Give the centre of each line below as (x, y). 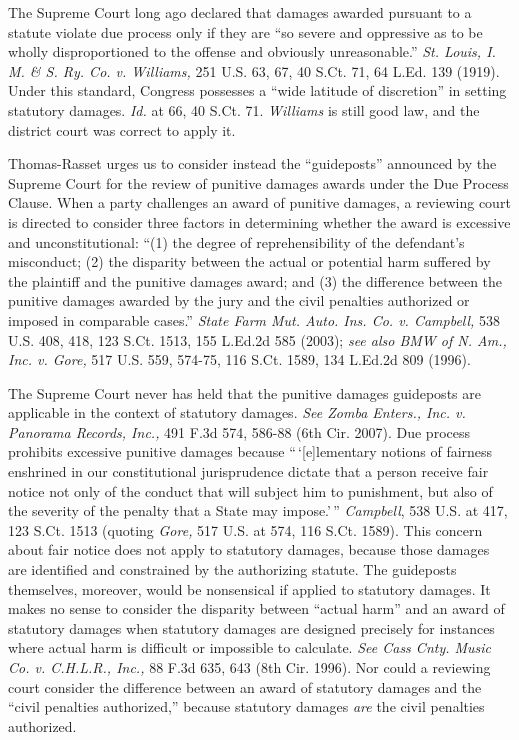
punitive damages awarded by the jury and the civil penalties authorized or (239, 300)
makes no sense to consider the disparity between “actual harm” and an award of (256, 608)
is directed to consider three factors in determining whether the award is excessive (259, 221)
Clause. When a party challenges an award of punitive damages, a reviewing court (259, 202)
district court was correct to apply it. (122, 129)
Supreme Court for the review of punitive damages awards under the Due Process (258, 182)
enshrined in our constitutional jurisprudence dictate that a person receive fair (248, 471)
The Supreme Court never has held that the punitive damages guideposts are (244, 392)
